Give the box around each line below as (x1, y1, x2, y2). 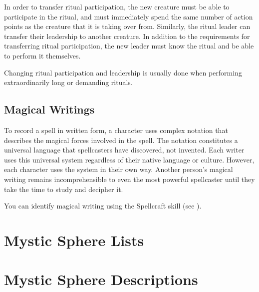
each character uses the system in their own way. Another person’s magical (4, 164, 233, 174)
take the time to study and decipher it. (4, 183, 123, 194)
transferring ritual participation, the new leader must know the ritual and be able (4, 40, 254, 51)
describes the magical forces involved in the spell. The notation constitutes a (4, 134, 238, 145)
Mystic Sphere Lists (4, 229, 144, 250)
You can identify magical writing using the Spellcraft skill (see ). (4, 200, 202, 211)
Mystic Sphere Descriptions (4, 269, 198, 289)
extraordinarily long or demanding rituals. (4, 77, 133, 87)
